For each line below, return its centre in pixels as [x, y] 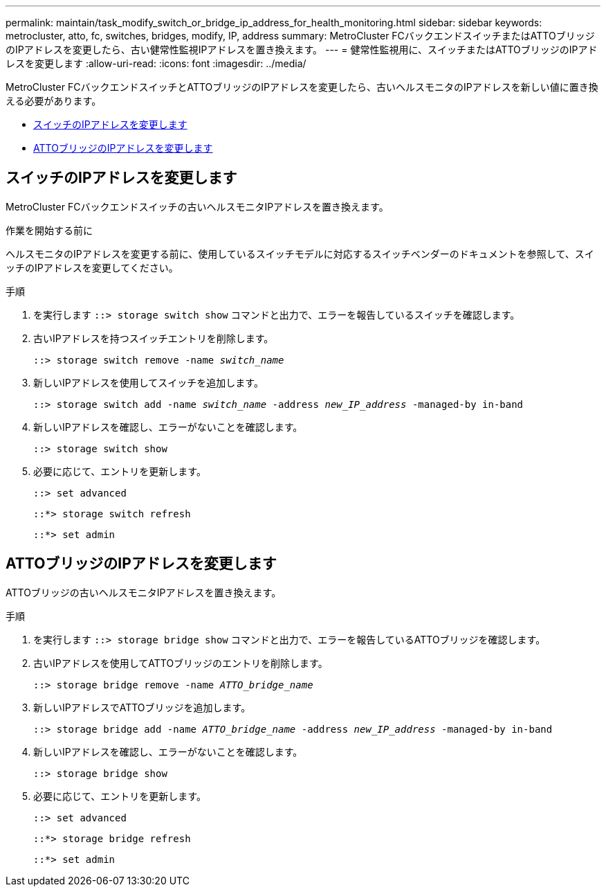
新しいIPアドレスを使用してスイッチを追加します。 [148, 382]
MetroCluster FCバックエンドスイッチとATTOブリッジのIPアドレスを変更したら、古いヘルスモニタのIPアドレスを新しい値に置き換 [302, 87]
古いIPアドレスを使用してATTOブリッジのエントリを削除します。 [181, 663]
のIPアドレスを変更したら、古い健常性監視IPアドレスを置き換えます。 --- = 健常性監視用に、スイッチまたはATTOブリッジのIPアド [302, 50]
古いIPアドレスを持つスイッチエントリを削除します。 [154, 338]
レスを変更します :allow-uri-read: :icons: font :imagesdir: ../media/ [156, 63]
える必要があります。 [54, 101]
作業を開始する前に [49, 230]
